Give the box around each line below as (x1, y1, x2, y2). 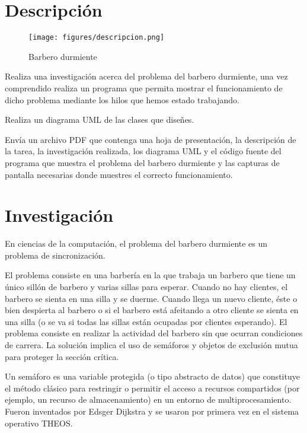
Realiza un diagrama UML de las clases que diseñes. (5, 113, 194, 126)
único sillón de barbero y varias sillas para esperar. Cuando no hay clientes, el (5, 281, 288, 293)
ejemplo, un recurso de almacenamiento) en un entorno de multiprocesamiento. (5, 393, 292, 406)
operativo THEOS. (5, 416, 73, 429)
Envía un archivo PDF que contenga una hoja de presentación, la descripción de (5, 133, 296, 145)
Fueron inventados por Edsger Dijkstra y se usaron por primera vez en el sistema (5, 405, 299, 417)
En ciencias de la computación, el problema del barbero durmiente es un (5, 237, 268, 250)
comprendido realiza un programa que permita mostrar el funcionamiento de (5, 81, 283, 94)
